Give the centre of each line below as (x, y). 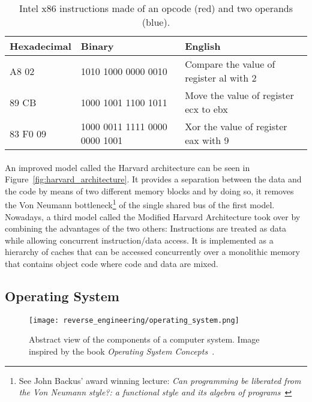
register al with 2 (221, 78)
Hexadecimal (40, 46)
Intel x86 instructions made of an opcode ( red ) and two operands (156, 8)
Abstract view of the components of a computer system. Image (144, 339)
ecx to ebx (206, 109)
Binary (97, 46)
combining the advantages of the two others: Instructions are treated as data (146, 228)
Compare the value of (230, 64)
